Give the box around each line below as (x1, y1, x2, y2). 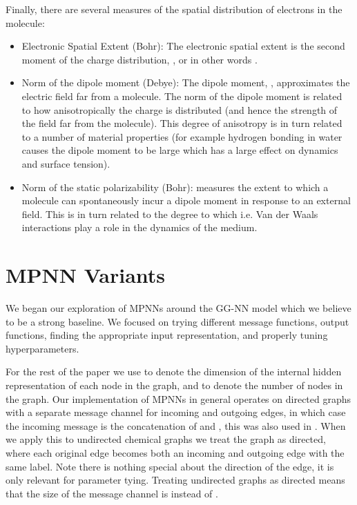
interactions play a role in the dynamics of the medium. (21, 220, 258, 235)
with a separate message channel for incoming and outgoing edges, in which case (6, 405, 346, 419)
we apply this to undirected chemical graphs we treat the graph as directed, (6, 432, 326, 446)
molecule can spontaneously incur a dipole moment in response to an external (21, 193, 351, 208)
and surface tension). (21, 156, 110, 170)
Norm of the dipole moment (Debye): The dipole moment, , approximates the (21, 75, 350, 90)
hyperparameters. (6, 341, 79, 355)
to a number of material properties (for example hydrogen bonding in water (21, 129, 342, 143)
